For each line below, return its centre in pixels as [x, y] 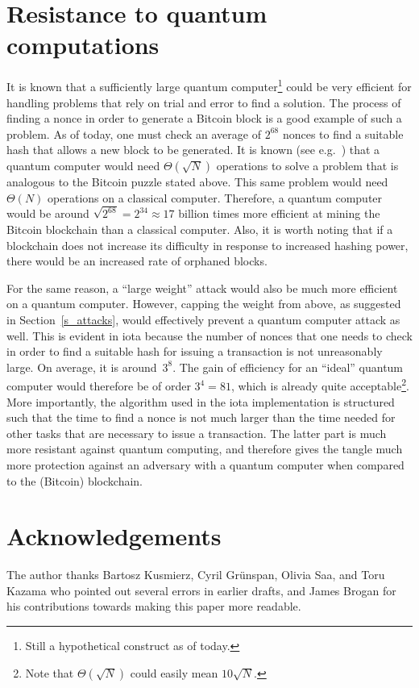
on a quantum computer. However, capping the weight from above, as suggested [204, 304]
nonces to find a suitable [343, 133]
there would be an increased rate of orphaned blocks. [137, 261]
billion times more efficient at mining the [279, 213]
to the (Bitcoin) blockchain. [75, 480]
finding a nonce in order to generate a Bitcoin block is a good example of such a [204, 118]
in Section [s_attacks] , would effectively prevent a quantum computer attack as [203, 319]
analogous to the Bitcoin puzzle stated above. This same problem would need [197, 181]
